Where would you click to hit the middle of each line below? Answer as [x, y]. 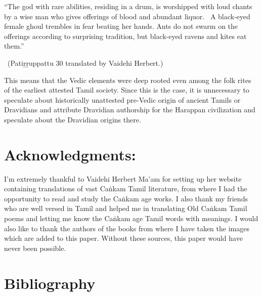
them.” [14, 46]
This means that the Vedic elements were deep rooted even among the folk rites [128, 80]
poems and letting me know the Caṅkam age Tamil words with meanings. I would [131, 218]
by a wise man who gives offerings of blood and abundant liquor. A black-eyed [127, 16]
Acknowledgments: [70, 154]
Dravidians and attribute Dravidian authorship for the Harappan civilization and [130, 110]
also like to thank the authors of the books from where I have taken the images [127, 228]
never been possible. [35, 248]
